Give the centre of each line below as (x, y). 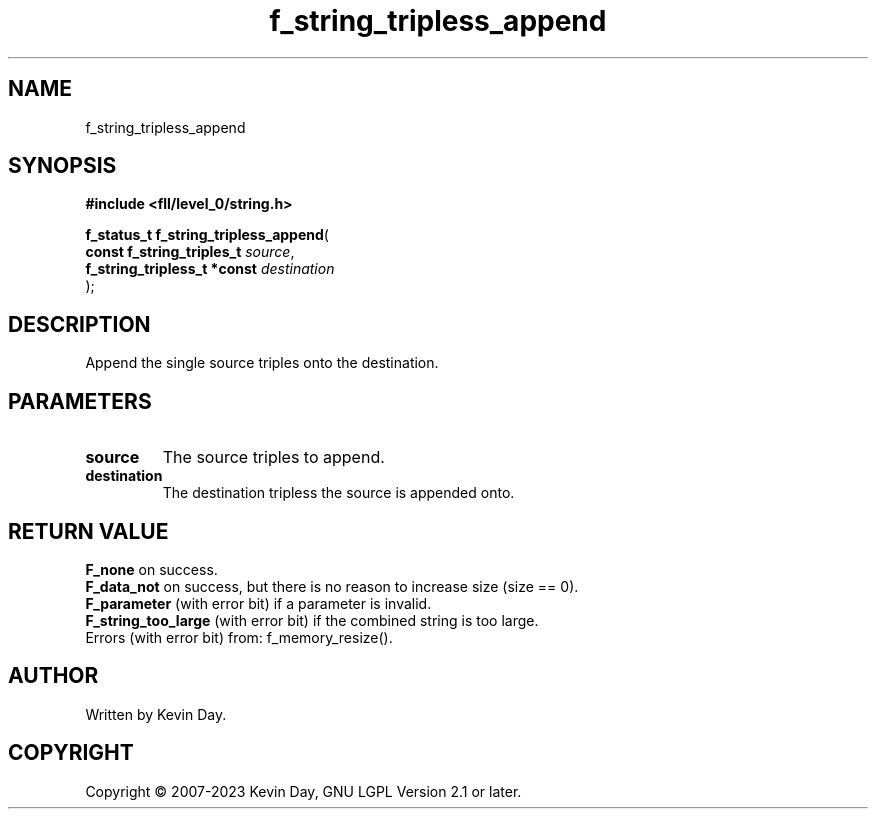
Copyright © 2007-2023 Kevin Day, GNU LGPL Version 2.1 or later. (303, 791)
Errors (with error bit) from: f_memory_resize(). (239, 637)
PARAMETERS (80, 401)
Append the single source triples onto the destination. (262, 363)
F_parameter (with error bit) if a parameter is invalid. (258, 603)
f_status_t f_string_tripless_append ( (207, 235)
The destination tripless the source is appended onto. (338, 493)
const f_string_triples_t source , (190, 252)
